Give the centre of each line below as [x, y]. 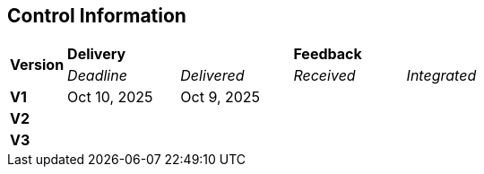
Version [37, 65]
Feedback [328, 54]
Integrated [441, 76]
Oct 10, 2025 [110, 97]
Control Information [97, 16]
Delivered [212, 76]
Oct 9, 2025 [220, 97]
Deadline [97, 76]
